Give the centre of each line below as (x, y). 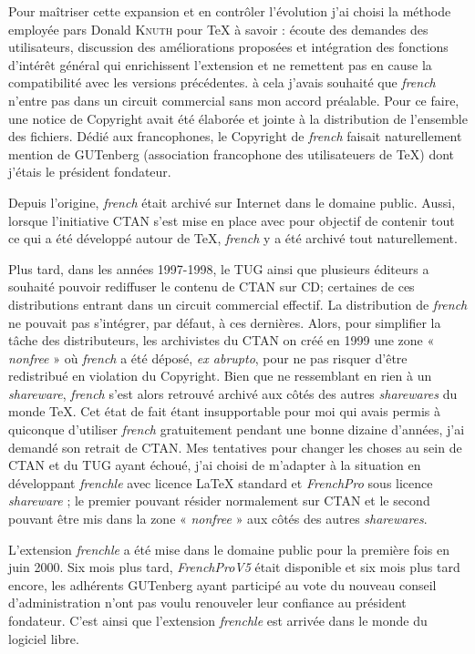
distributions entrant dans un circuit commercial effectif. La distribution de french (238, 304)
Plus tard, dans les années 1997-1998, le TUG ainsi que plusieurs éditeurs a (219, 268)
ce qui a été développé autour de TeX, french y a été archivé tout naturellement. (233, 238)
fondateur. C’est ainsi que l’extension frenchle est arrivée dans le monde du (218, 620)
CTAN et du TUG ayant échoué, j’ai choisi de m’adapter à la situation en (215, 465)
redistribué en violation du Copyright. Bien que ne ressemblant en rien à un (220, 376)
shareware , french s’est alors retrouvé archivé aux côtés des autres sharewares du (233, 393)
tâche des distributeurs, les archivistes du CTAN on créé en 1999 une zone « (222, 340)
